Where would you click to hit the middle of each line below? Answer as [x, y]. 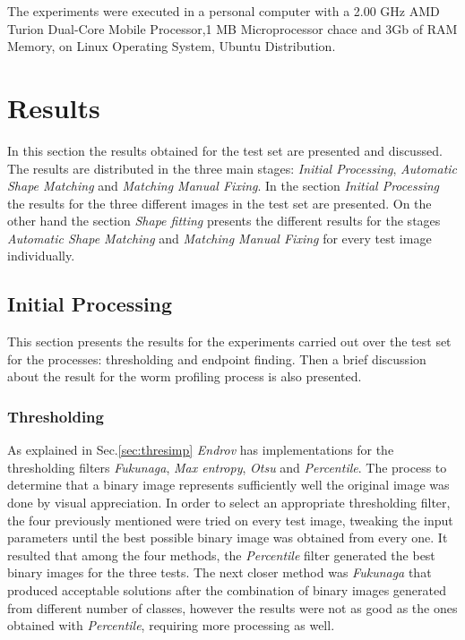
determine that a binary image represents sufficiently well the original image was [228, 485]
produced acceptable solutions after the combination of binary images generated [227, 590]
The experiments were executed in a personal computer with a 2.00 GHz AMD [224, 11]
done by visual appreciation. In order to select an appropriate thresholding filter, [229, 503]
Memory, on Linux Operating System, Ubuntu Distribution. [172, 46]
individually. [41, 256]
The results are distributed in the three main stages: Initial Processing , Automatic [232, 168]
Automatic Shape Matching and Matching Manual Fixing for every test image [220, 238]
